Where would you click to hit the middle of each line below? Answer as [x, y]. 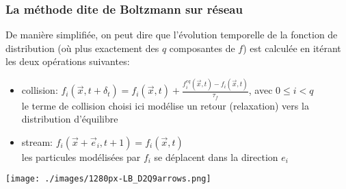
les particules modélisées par [81, 156]
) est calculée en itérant [292, 48]
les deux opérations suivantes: [68, 61]
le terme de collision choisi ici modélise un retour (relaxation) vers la [165, 105]
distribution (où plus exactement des [82, 48]
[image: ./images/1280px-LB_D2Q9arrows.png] [108, 179]
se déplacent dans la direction [216, 156]
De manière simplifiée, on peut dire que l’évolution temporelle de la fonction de [172, 35]
